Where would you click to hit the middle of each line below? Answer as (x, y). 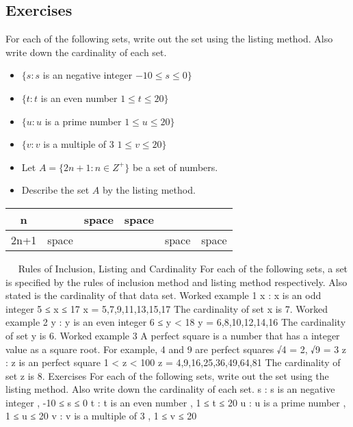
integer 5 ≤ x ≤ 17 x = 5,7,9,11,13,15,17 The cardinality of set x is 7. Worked (167, 308)
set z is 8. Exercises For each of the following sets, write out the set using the (167, 375)
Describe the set (55, 190)
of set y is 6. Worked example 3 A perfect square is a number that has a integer (173, 335)
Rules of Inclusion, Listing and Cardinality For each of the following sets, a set (183, 268)
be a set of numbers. (175, 167)
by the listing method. (149, 190)
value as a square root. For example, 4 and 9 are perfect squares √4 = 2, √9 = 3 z (176, 349)
